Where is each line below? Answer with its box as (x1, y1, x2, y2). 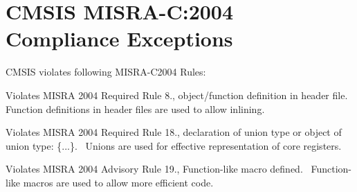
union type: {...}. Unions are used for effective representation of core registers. (6, 138, 342, 152)
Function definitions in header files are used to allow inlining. (6, 101, 265, 116)
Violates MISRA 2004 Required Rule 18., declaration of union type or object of (6, 125, 342, 139)
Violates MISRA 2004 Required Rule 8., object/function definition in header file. (6, 87, 348, 102)
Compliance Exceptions (6, 24, 233, 53)
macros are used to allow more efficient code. (23, 175, 214, 189)
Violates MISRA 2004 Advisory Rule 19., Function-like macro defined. (6, 162, 303, 176)
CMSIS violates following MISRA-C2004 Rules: (6, 64, 206, 79)
